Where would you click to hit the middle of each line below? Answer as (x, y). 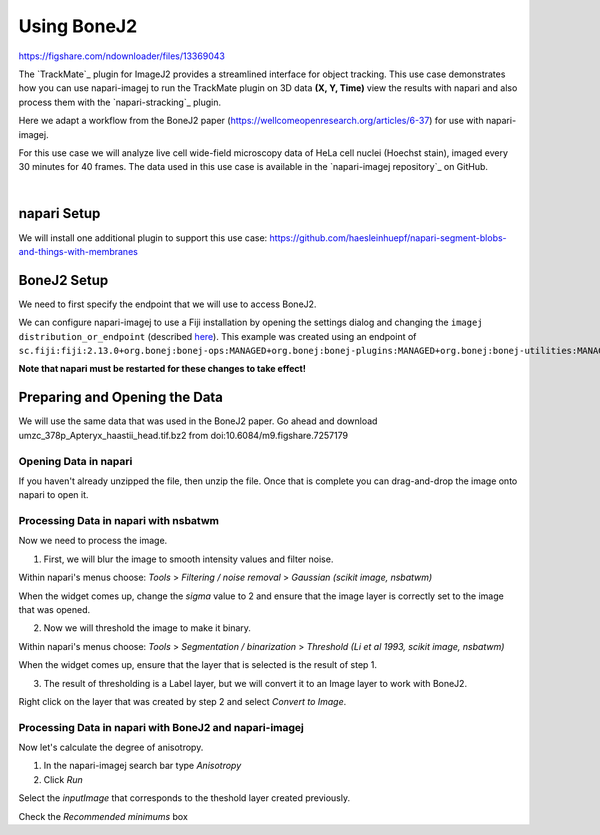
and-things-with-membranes (78, 251)
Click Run (63, 779)
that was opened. (54, 609)
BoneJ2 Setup (63, 280)
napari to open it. (53, 495)
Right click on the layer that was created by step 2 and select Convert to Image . (182, 701)
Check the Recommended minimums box (103, 816)
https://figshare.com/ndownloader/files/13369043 (121, 56)
